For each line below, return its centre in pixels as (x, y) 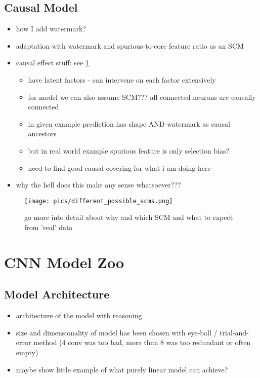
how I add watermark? (51, 29)
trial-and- (234, 332)
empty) (27, 352)
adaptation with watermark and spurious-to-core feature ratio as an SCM (130, 45)
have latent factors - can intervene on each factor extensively (122, 79)
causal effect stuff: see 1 (52, 63)
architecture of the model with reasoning (79, 315)
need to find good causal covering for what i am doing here (119, 167)
